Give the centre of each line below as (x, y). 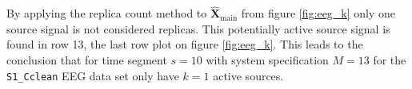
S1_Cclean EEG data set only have (93, 75)
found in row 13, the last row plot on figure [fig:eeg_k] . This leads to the (185, 44)
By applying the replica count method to (107, 13)
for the (390, 60)
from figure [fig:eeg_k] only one (318, 13)
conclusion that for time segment (87, 60)
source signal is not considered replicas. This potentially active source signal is (198, 28)
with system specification (267, 60)
